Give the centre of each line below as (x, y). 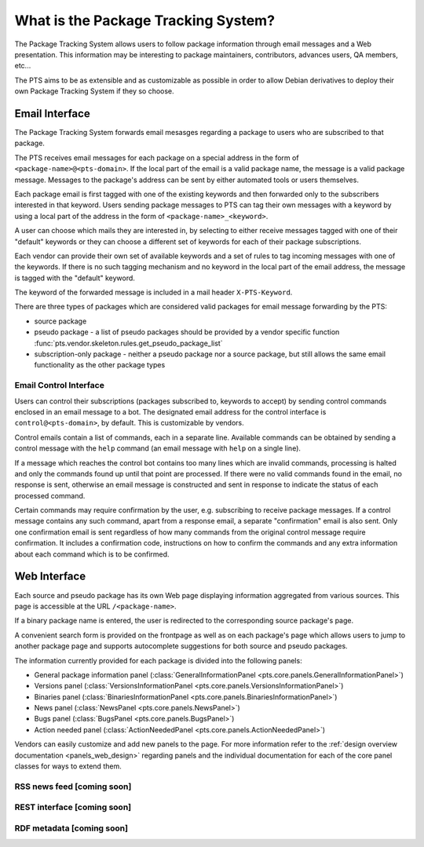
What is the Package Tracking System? (144, 20)
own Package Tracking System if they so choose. (94, 91)
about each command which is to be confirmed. (92, 554)
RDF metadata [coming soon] (71, 828)
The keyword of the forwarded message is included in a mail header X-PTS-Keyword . (154, 292)
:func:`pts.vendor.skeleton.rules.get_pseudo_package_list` (128, 343)
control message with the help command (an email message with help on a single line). (158, 448)
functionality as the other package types (100, 365)
